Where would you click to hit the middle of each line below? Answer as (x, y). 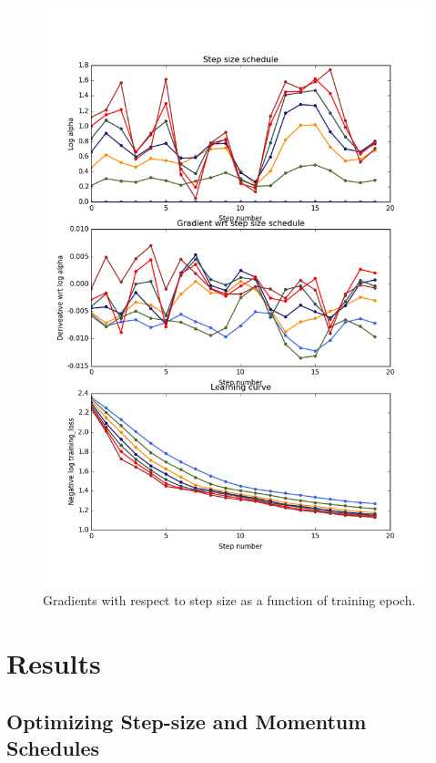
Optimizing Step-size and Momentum (187, 721)
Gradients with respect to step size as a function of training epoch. (229, 600)
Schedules (53, 747)
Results (54, 662)
